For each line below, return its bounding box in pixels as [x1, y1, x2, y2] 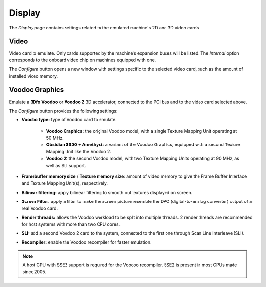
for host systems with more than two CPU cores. [21, 221, 120, 227]
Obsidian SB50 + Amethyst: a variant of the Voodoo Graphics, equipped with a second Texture [46, 142, 240, 147]
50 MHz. [46, 135, 64, 141]
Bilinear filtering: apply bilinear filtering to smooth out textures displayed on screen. [21, 189, 193, 195]
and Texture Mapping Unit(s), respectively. [21, 180, 108, 186]
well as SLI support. [46, 162, 86, 168]
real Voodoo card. [21, 205, 58, 211]
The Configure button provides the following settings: [9, 108, 118, 114]
